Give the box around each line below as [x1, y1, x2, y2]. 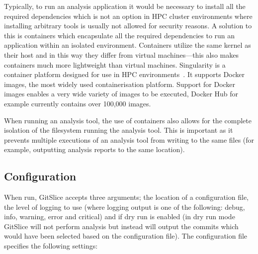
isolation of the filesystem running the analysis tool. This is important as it [4, 125, 233, 135]
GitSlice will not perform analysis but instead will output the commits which [4, 221, 239, 231]
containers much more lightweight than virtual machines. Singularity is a [4, 59, 226, 70]
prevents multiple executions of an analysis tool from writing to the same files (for [4, 134, 255, 145]
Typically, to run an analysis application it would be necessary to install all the [4, 1, 246, 11]
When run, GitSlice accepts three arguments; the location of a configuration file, [4, 192, 249, 202]
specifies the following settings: [4, 241, 98, 251]
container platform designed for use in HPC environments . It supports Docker [4, 69, 245, 80]
